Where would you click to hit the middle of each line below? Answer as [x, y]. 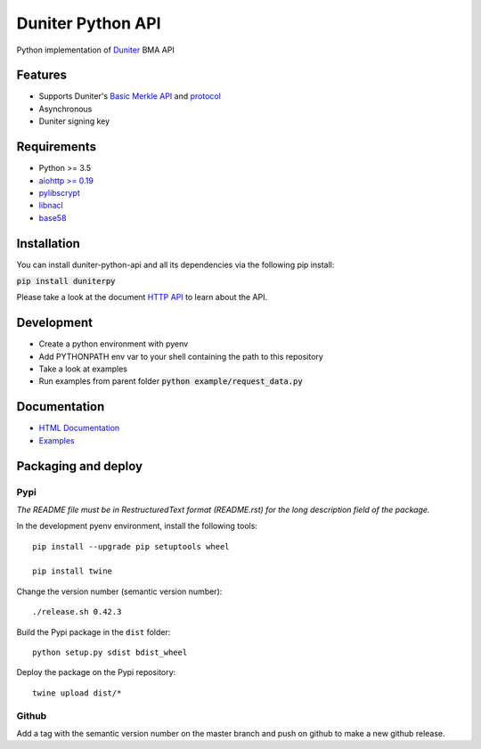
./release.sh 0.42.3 [77, 612]
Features [41, 75]
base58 [53, 217]
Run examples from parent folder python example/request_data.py [171, 381]
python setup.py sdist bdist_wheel [110, 653]
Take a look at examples [83, 369]
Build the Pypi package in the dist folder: [94, 631]
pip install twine [73, 571]
